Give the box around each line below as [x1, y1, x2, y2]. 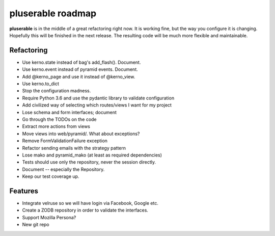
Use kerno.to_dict [22, 81, 60, 87]
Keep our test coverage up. [22, 173, 79, 179]
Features [9, 187, 38, 195]
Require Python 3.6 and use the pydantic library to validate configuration [22, 95, 175, 101]
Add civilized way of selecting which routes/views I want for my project [22, 102, 172, 108]
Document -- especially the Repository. [22, 166, 105, 172]
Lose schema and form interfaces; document [22, 109, 117, 115]
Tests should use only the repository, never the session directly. [22, 159, 156, 165]
